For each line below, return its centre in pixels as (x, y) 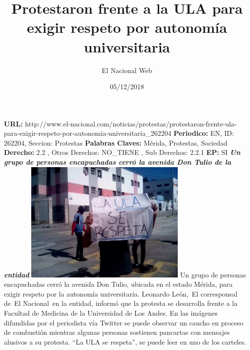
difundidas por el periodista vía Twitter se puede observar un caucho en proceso (124, 322)
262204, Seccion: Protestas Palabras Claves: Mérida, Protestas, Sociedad (116, 142)
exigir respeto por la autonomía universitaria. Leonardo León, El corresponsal (121, 293)
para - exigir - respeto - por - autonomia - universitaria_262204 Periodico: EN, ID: (119, 133)
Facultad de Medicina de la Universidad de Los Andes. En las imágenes (111, 313)
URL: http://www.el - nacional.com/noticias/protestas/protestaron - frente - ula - (120, 123)
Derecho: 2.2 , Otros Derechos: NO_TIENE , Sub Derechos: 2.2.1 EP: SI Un (122, 152)
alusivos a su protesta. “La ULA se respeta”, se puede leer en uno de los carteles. (125, 341)
